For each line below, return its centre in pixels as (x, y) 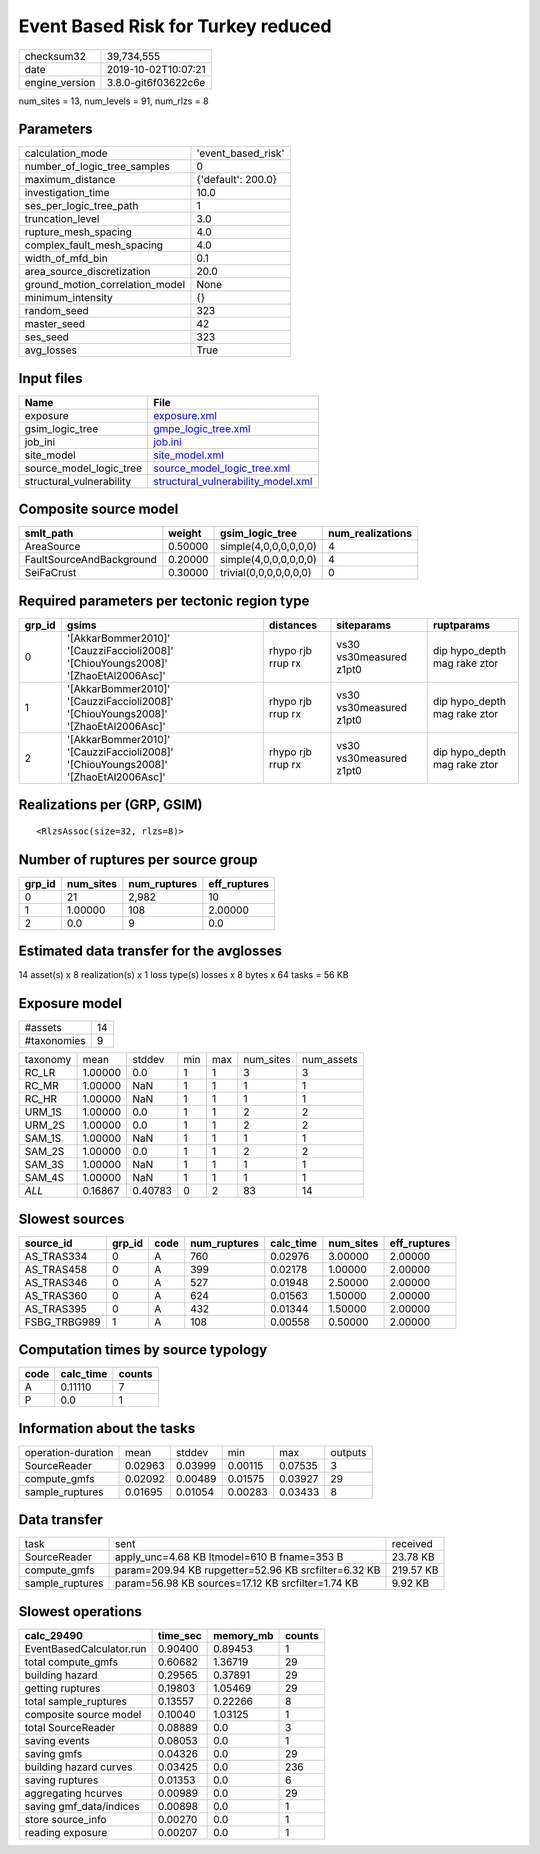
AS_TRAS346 (56, 1282)
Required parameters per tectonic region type (164, 600)
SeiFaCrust (50, 573)
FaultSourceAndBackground (90, 560)
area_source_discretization (87, 272)
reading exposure (66, 1832)
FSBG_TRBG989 (63, 1322)
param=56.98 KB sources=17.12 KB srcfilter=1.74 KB (237, 1583)
